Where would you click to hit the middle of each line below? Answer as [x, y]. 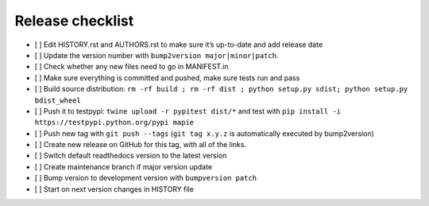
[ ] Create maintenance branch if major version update [124, 166]
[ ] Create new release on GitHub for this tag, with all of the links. [140, 145]
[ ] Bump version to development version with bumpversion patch [146, 178]
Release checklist [74, 21]
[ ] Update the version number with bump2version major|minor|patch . [157, 55]
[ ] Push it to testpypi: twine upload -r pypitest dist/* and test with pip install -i [188, 111]
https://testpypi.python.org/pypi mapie [114, 122]
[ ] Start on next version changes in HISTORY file [114, 189]
